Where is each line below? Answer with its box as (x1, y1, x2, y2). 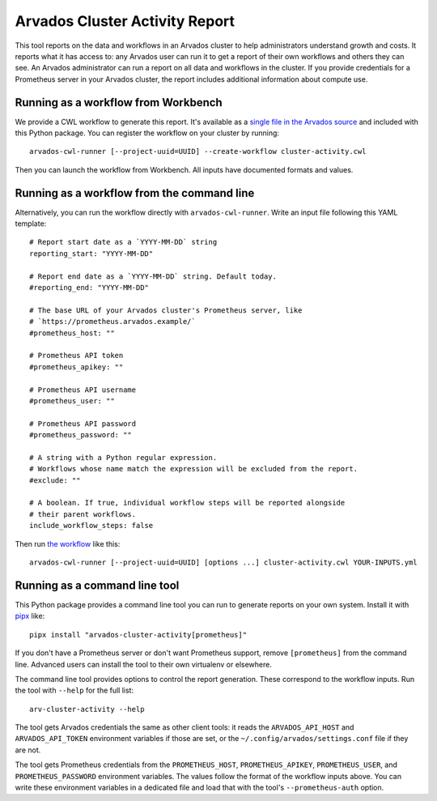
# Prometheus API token (29, 351, 124, 360)
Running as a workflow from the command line (15, 186, 255, 200)
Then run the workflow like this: (15, 539, 121, 548)
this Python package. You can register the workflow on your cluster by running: (15, 128, 279, 138)
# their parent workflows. (29, 509, 137, 518)
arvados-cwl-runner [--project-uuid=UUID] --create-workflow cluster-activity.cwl (29, 147, 367, 156)
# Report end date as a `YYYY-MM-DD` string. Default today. (29, 271, 277, 281)
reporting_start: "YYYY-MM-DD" (29, 249, 154, 258)
